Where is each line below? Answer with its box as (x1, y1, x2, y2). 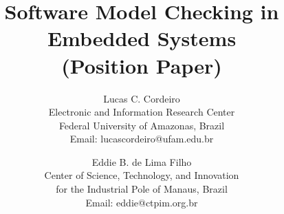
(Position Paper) (61, 51, 222, 79)
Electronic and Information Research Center (48, 105, 235, 119)
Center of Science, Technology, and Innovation (44, 168, 239, 182)
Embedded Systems (47, 24, 237, 52)
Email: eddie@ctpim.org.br (85, 195, 198, 209)
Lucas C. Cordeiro (103, 91, 180, 105)
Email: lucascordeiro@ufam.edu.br (69, 131, 214, 146)
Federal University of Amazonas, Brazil (58, 118, 225, 132)
